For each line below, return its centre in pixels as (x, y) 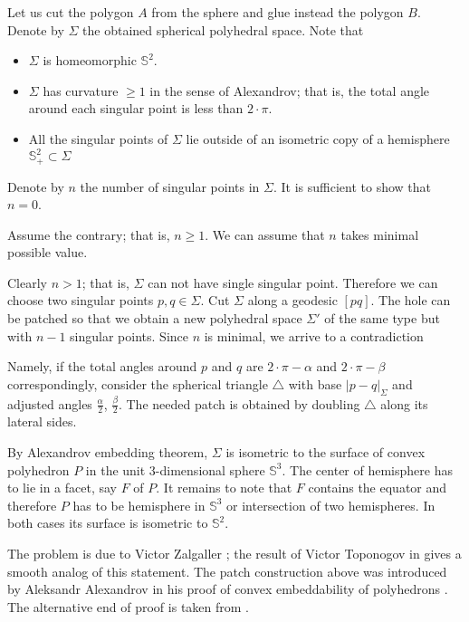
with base (315, 383)
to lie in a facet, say (62, 488)
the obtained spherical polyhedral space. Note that (223, 29)
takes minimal (380, 234)
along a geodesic (292, 300)
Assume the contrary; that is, (89, 234)
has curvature (81, 90)
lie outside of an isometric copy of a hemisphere (318, 138)
